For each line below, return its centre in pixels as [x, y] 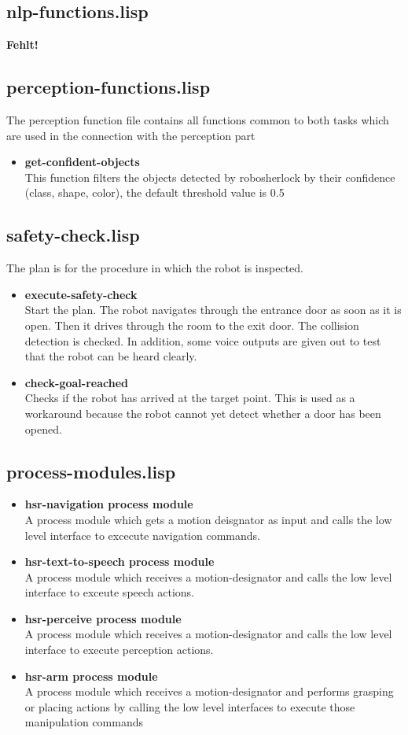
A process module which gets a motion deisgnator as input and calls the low [208, 519]
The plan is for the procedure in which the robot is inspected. [155, 268]
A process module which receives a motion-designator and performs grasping [209, 691]
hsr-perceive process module [103, 618]
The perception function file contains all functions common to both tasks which [198, 120]
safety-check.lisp [73, 235]
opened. [43, 428]
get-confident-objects [82, 162]
